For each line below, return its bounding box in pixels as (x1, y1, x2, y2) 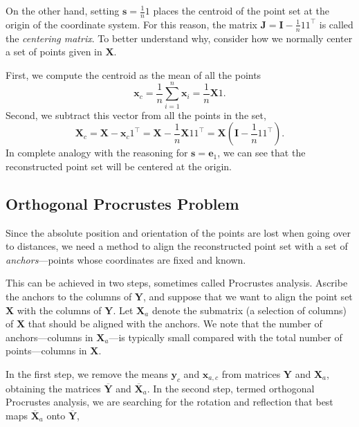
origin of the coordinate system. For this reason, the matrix (6, 17, 257, 31)
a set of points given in (6, 44, 102, 59)
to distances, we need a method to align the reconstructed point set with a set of (6, 239, 348, 253)
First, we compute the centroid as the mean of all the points (6, 67, 261, 82)
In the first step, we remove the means (6, 366, 168, 381)
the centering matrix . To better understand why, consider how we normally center (6, 30, 353, 45)
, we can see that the (217, 145, 306, 160)
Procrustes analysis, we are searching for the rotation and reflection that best (6, 394, 333, 409)
